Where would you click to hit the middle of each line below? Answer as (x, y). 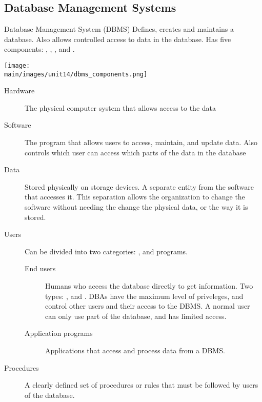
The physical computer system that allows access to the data (120, 107)
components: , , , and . (39, 49)
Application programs (59, 333)
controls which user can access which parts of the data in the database (135, 152)
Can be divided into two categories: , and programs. (106, 251)
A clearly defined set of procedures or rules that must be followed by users (142, 385)
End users (40, 268)
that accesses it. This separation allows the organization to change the (135, 197)
